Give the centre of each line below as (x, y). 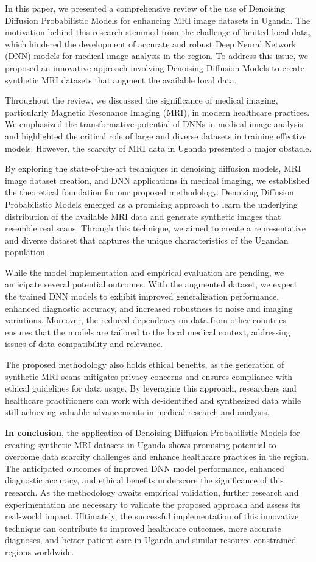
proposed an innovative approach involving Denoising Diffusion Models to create (155, 67)
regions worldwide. (40, 551)
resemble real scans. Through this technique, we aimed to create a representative (156, 228)
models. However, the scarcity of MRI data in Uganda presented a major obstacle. (158, 148)
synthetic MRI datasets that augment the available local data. (121, 79)
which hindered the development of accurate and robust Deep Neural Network (151, 44)
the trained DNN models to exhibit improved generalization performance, (142, 296)
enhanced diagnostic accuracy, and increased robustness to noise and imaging (149, 308)
